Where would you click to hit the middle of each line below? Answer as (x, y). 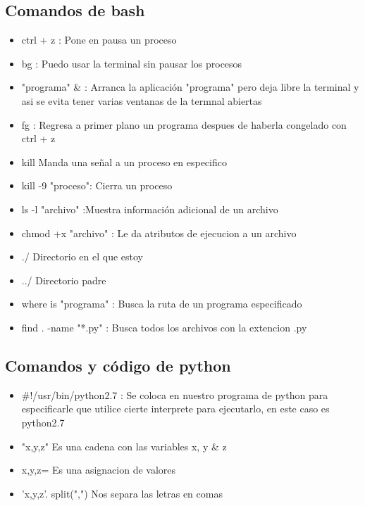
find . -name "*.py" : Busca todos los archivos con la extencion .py (164, 327)
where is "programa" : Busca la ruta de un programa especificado (162, 304)
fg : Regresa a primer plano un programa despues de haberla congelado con (184, 124)
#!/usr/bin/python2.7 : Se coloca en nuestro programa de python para (175, 394)
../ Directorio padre (64, 280)
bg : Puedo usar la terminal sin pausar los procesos (132, 63)
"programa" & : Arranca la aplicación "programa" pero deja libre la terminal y (190, 87)
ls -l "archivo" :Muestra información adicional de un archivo (150, 209)
